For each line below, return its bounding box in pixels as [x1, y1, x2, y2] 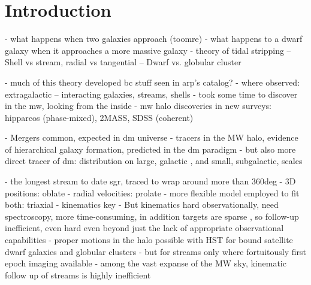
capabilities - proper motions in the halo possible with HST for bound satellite [5, 234, 293, 246]
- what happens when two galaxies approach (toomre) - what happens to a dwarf [5, 32, 303, 45]
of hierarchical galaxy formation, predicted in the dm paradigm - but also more [5, 142, 296, 155]
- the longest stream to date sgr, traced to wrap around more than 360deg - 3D [5, 175, 296, 187]
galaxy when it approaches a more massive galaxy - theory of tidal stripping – [5, 44, 291, 56]
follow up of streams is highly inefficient [5, 268, 151, 281]
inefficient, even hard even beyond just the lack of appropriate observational [5, 222, 284, 234]
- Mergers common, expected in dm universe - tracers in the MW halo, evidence [5, 131, 298, 144]
